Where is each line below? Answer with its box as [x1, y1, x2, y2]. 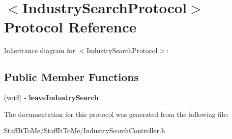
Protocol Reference [4, 17, 137, 37]
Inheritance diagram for [4, 45, 75, 56]
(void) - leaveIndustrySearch [4, 92, 99, 103]
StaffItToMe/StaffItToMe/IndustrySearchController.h [4, 125, 165, 136]
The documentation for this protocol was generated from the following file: [4, 109, 229, 119]
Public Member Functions [4, 69, 139, 84]
